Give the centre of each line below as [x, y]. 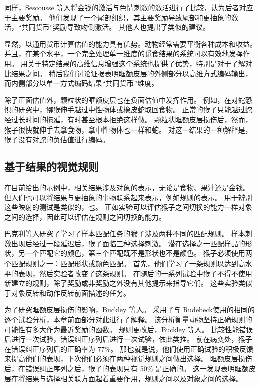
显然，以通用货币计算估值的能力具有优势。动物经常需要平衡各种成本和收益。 [131, 43]
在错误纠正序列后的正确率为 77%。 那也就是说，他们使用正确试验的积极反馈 [129, 349]
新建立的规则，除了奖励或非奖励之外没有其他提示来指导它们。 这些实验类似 [128, 283]
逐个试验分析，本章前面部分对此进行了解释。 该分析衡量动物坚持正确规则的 [128, 319]
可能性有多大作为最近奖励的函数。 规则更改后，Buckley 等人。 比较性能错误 [129, 329]
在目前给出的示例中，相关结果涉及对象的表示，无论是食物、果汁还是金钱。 [127, 187]
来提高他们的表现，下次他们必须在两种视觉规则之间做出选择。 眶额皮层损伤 [128, 359]
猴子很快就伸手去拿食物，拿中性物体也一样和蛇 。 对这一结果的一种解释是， [128, 129]
